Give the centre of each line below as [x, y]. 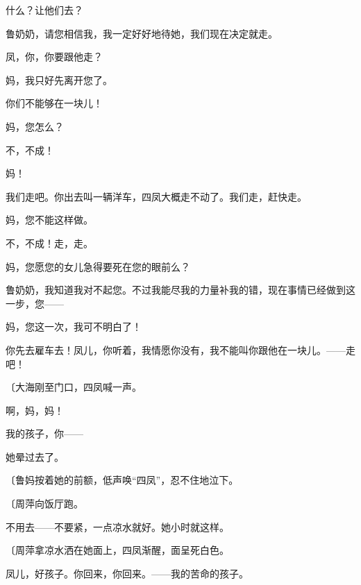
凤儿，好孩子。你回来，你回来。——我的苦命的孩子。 [127, 573]
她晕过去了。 [35, 456]
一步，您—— [35, 303]
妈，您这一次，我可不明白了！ [74, 327]
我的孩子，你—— [44, 433]
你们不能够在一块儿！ [54, 103]
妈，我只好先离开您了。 [59, 79]
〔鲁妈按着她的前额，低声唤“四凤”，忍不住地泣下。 [122, 480]
